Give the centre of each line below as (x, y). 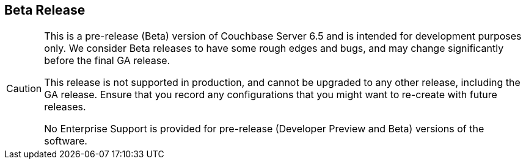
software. (66, 141)
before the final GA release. (107, 61)
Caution (24, 89)
